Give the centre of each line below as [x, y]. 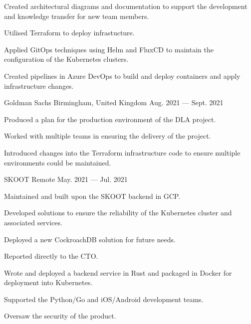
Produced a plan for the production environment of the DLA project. [110, 119]
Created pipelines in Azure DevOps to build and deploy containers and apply [122, 76]
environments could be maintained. [58, 162]
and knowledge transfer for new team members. [77, 16]
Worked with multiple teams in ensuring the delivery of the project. [108, 136]
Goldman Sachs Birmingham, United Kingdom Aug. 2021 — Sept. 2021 [114, 102]
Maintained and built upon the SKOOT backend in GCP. [92, 196]
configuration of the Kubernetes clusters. [66, 59]
